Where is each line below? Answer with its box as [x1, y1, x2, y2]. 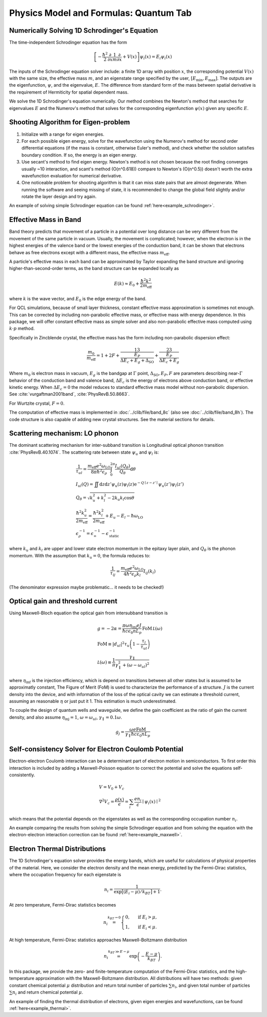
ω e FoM [129, 726, 146, 732]
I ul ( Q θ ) [115, 463, 131, 470]
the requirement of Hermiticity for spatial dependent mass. [9, 89, 129, 95]
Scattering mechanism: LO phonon [9, 429, 119, 438]
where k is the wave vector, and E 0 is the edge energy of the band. [9, 295, 147, 303]
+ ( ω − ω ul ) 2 [122, 661, 149, 669]
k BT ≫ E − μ [108, 949, 130, 955]
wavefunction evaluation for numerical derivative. [21, 172, 123, 178]
